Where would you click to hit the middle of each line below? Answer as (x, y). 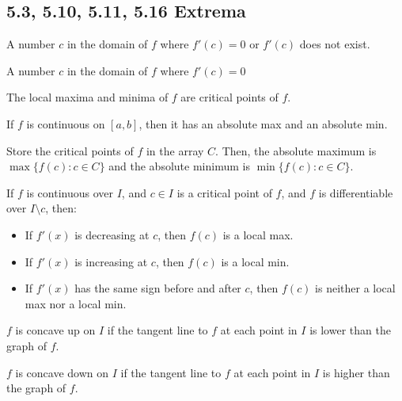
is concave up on (55, 330)
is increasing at (111, 261)
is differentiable (356, 192)
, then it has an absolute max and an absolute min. (263, 123)
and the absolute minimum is (179, 166)
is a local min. (255, 261)
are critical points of (229, 97)
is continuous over (70, 192)
